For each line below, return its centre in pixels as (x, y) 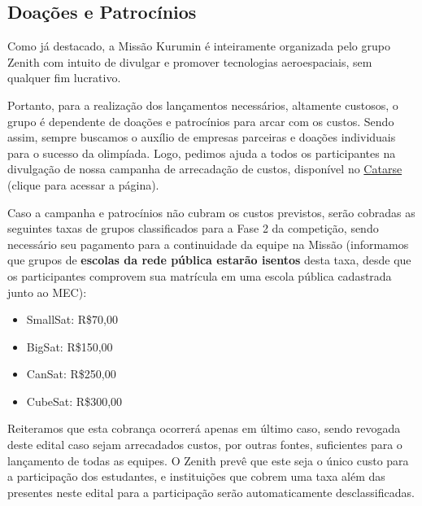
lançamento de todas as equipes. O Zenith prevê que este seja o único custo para (208, 460)
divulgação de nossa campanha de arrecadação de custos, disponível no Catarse (205, 169)
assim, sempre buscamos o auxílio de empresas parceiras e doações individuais (202, 137)
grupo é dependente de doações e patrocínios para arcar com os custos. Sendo (201, 121)
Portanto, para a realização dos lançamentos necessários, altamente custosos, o (203, 105)
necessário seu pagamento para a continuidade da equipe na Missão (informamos (208, 244)
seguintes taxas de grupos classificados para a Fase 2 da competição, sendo (193, 228)
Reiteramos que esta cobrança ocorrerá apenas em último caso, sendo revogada (204, 428)
